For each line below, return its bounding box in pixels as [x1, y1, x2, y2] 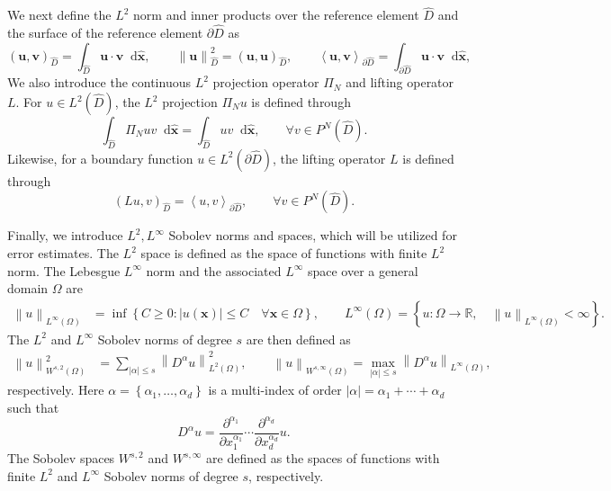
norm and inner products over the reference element [133, 5, 419, 24]
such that [7, 397, 59, 416]
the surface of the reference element [7, 23, 203, 42]
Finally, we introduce [7, 226, 123, 245]
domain [7, 279, 49, 298]
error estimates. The [7, 244, 119, 262]
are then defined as [246, 329, 351, 348]
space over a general [307, 261, 418, 280]
